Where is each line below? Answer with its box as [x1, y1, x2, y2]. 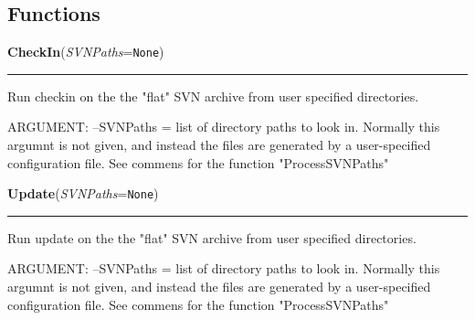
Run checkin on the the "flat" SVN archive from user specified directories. [7, 86, 419, 105]
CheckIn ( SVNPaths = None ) [7, 42, 164, 61]
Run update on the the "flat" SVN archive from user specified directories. [7, 228, 417, 247]
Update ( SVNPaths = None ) [7, 184, 159, 203]
